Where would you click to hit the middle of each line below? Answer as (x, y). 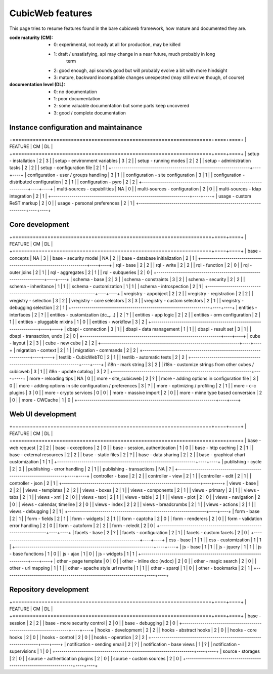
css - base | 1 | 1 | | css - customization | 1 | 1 (215, 540)
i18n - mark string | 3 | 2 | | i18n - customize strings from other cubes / (181, 364)
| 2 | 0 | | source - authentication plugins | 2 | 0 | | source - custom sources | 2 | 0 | (96, 658)
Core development (39, 225)
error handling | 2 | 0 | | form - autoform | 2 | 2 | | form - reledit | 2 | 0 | (83, 525)
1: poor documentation (77, 99)
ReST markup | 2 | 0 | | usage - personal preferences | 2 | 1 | (72, 203)
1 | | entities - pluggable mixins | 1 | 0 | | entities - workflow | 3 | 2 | (78, 322)
